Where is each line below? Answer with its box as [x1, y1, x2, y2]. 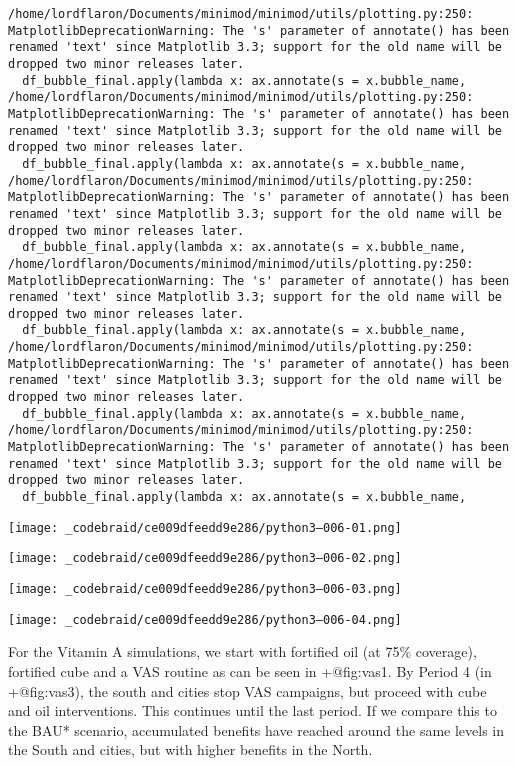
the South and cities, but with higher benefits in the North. [8, 739, 373, 760]
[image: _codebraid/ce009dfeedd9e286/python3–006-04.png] [8, 612, 402, 627]
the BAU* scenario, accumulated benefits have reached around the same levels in [8, 719, 505, 740]
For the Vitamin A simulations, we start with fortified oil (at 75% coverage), [8, 641, 477, 662]
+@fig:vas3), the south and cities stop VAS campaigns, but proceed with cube [8, 680, 487, 701]
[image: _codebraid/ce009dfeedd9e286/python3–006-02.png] [8, 551, 402, 566]
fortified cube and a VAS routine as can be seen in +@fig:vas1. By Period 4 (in [8, 660, 492, 681]
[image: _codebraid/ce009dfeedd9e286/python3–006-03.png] [8, 582, 402, 596]
